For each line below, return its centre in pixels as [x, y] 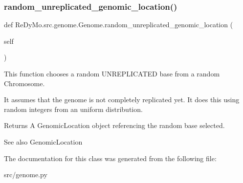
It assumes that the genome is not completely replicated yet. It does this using [122, 100]
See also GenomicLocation [43, 141]
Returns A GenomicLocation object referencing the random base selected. [114, 125]
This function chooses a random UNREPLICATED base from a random [112, 73]
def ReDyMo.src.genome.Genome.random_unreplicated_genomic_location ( [119, 25]
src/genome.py [26, 174]
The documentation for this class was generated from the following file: [110, 158]
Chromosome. [24, 83]
